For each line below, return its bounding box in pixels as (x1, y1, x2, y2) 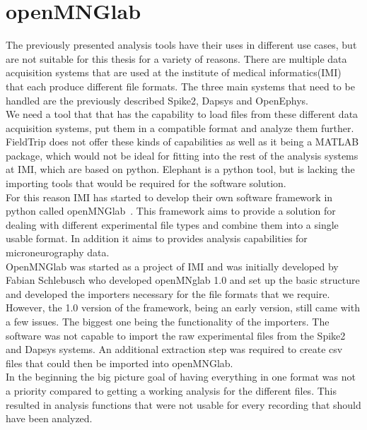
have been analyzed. (6, 411, 93, 426)
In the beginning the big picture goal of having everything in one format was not (6, 369, 356, 384)
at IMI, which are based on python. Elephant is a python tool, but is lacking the (6, 162, 355, 177)
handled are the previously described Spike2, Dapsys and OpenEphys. (6, 92, 308, 107)
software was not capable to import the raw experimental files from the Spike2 (6, 328, 346, 342)
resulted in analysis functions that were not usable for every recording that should (6, 397, 361, 412)
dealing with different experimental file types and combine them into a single (6, 217, 339, 232)
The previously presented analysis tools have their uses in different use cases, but (6, 37, 357, 52)
